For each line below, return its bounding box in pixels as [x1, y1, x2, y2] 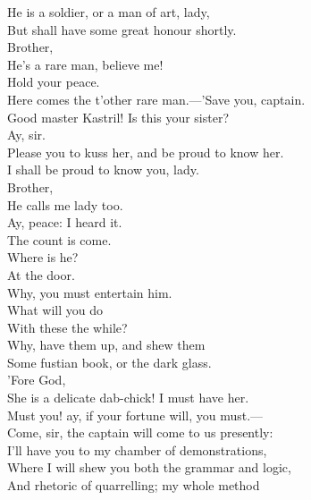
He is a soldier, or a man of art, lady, [7, 3, 210, 21]
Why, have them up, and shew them [7, 335, 206, 354]
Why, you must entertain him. [7, 283, 172, 301]
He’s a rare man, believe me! [7, 55, 164, 73]
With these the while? [7, 318, 128, 336]
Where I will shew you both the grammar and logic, [7, 458, 291, 477]
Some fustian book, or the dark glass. [7, 352, 212, 371]
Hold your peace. [7, 72, 100, 91]
